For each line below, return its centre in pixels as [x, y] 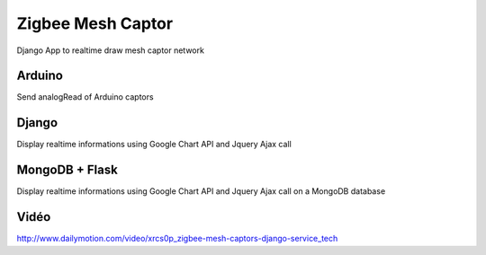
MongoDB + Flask [67, 170]
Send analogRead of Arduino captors [85, 97]
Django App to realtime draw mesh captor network [110, 50]
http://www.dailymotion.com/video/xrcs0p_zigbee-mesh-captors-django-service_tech [177, 239]
